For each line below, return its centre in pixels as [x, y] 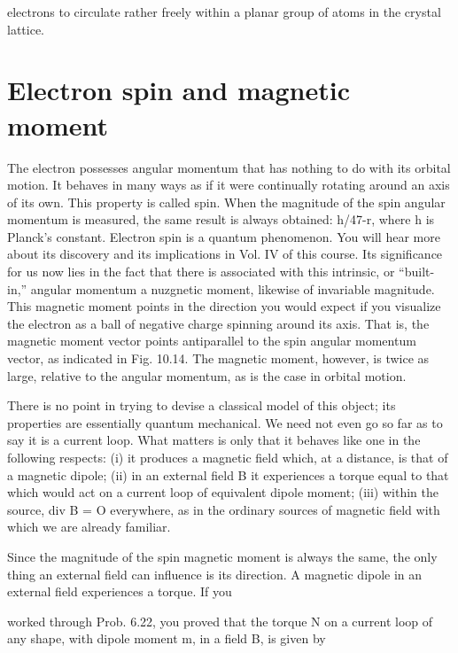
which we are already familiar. [89, 527]
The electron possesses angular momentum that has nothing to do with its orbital [229, 167]
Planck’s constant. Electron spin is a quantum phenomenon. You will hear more [224, 236]
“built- [417, 272]
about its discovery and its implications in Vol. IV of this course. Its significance [225, 254]
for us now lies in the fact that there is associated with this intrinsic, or [201, 272]
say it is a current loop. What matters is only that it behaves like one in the [214, 440]
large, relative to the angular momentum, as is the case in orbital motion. [207, 375]
